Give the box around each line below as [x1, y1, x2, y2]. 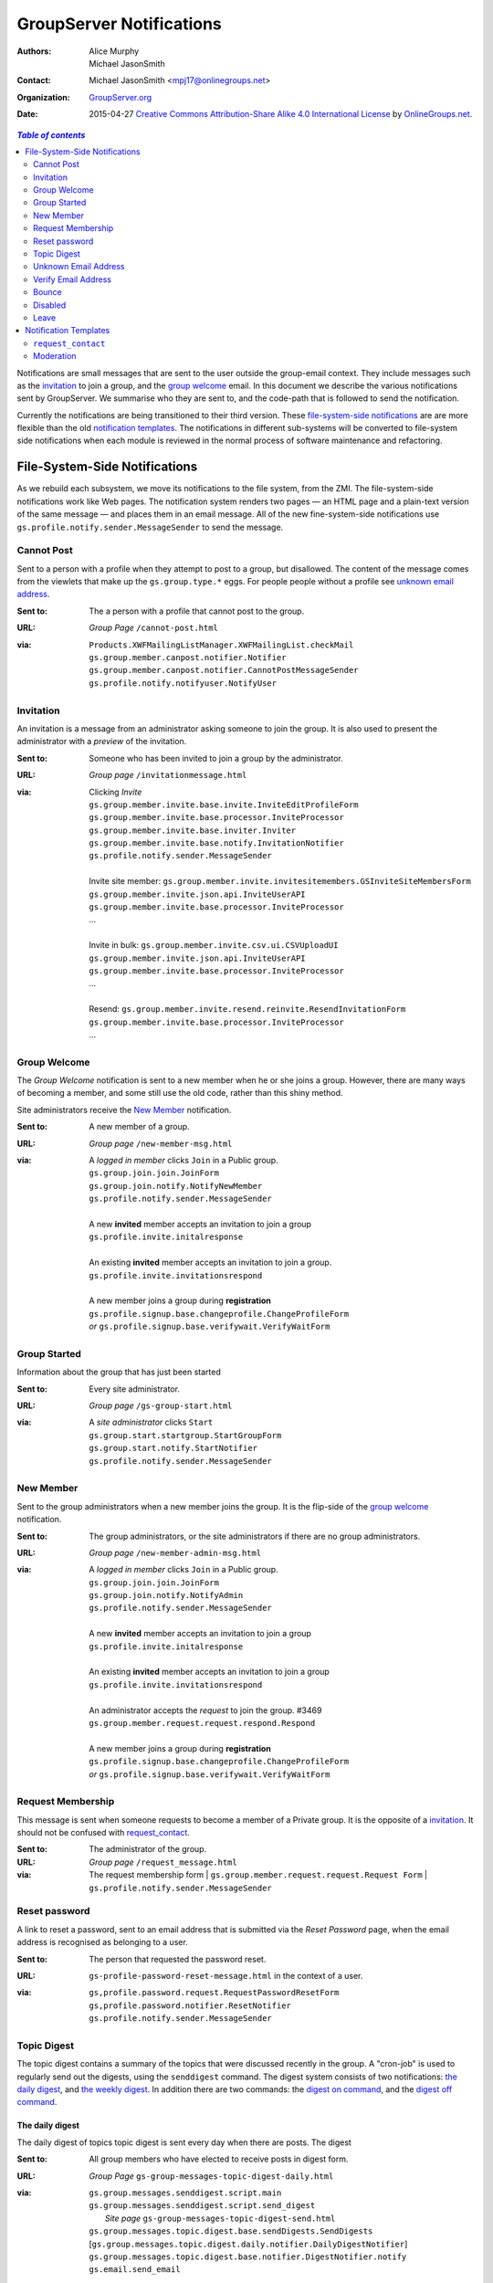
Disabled [33, 300, 67, 310]
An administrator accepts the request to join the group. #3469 [89, 1704, 322, 1716]
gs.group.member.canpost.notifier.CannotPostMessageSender [89, 665, 360, 676]
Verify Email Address [33, 274, 111, 285]
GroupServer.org [89, 91, 152, 102]
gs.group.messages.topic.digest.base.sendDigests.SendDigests [89, 2226, 373, 2236]
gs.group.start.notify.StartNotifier [89, 1443, 258, 1454]
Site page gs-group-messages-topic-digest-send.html [105, 2213, 336, 2224]
